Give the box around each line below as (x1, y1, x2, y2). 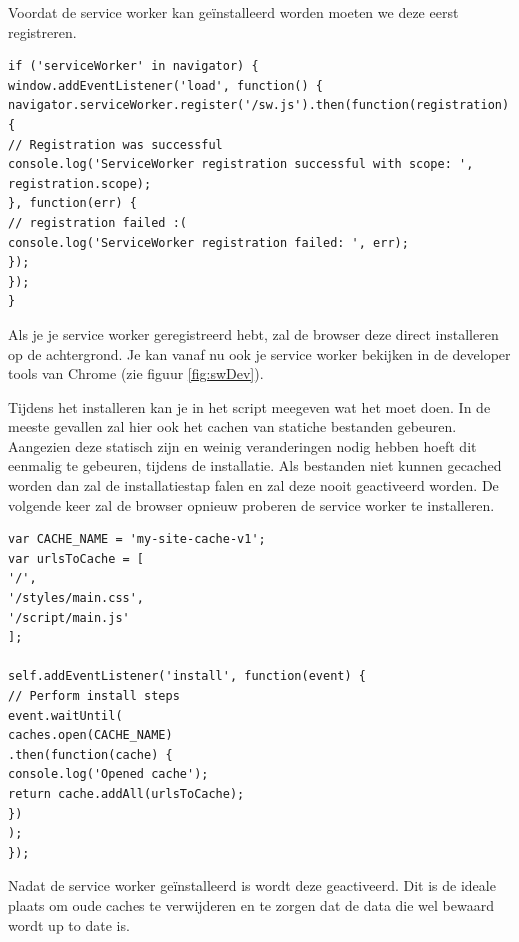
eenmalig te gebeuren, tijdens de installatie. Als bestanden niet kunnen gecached (8, 455, 502, 476)
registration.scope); (8, 176, 152, 191)
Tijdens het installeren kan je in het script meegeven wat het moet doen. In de (8, 396, 491, 417)
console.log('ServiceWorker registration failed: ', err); (8, 235, 409, 250)
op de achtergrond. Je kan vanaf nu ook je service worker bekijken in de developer (8, 343, 511, 364)
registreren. (8, 21, 77, 42)
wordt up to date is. (8, 914, 130, 935)
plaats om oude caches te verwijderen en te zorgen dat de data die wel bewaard (8, 894, 494, 915)
